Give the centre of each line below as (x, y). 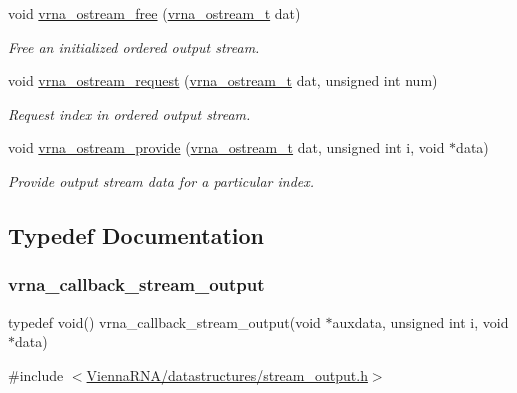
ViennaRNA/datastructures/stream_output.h (227, 374)
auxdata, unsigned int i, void (420, 321)
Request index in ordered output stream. (129, 113)
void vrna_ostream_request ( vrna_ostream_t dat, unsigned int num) (223, 80)
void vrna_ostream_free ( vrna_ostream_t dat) (154, 13)
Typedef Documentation (136, 234)
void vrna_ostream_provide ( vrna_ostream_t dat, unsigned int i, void (226, 147)
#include (36, 374)
